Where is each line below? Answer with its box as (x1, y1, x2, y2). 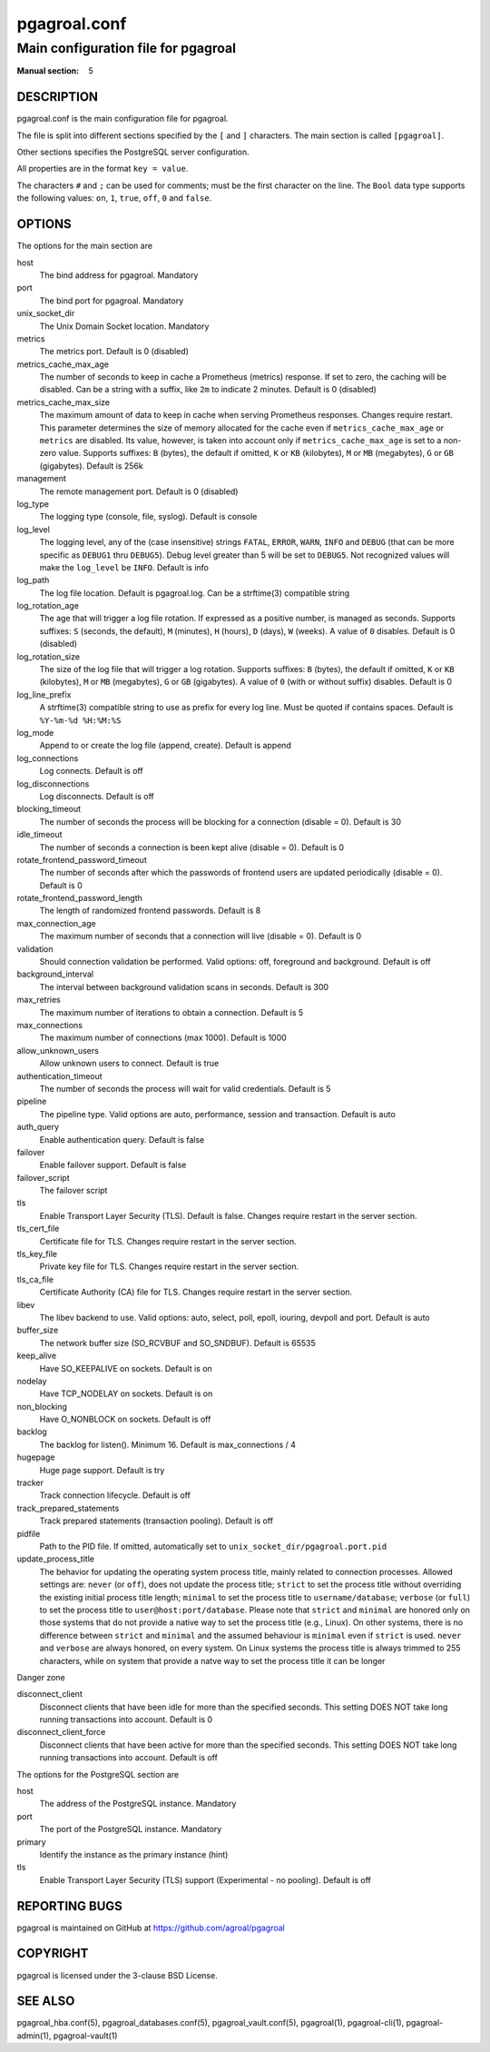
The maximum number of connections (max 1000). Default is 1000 (39, 1032, 288, 1044)
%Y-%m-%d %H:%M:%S (39, 715, 122, 726)
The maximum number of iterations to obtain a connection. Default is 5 (39, 1006, 304, 1017)
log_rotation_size (16, 650, 81, 662)
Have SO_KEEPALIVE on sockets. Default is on (39, 1363, 212, 1373)
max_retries (16, 995, 61, 1006)
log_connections (16, 752, 79, 763)
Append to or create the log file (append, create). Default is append (39, 740, 292, 751)
